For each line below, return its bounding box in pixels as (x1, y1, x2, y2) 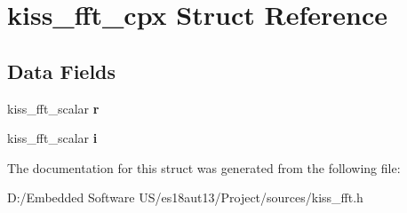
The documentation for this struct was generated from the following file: (7, 158, 401, 177)
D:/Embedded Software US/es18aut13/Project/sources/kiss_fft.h (7, 188, 363, 207)
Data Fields (7, 57, 116, 84)
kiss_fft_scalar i (7, 129, 98, 147)
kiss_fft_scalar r (7, 99, 100, 117)
